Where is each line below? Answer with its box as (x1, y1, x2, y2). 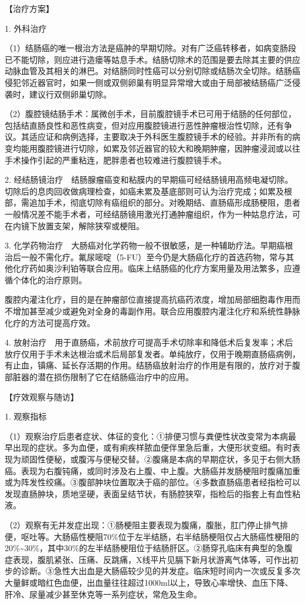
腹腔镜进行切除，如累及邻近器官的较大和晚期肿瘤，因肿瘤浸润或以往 (37, 142, 300, 154)
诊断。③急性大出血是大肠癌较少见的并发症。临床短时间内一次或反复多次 (21, 565, 300, 577)
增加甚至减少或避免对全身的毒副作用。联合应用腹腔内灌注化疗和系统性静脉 (12, 305, 300, 317)
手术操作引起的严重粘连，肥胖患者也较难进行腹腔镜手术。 (5, 153, 226, 166)
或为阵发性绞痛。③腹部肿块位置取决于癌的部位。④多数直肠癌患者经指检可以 (5, 476, 300, 488)
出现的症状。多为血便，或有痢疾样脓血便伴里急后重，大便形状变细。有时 (12, 441, 292, 454)
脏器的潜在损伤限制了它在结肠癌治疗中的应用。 (12, 371, 194, 383)
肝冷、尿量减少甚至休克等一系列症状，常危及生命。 (5, 588, 202, 600)
